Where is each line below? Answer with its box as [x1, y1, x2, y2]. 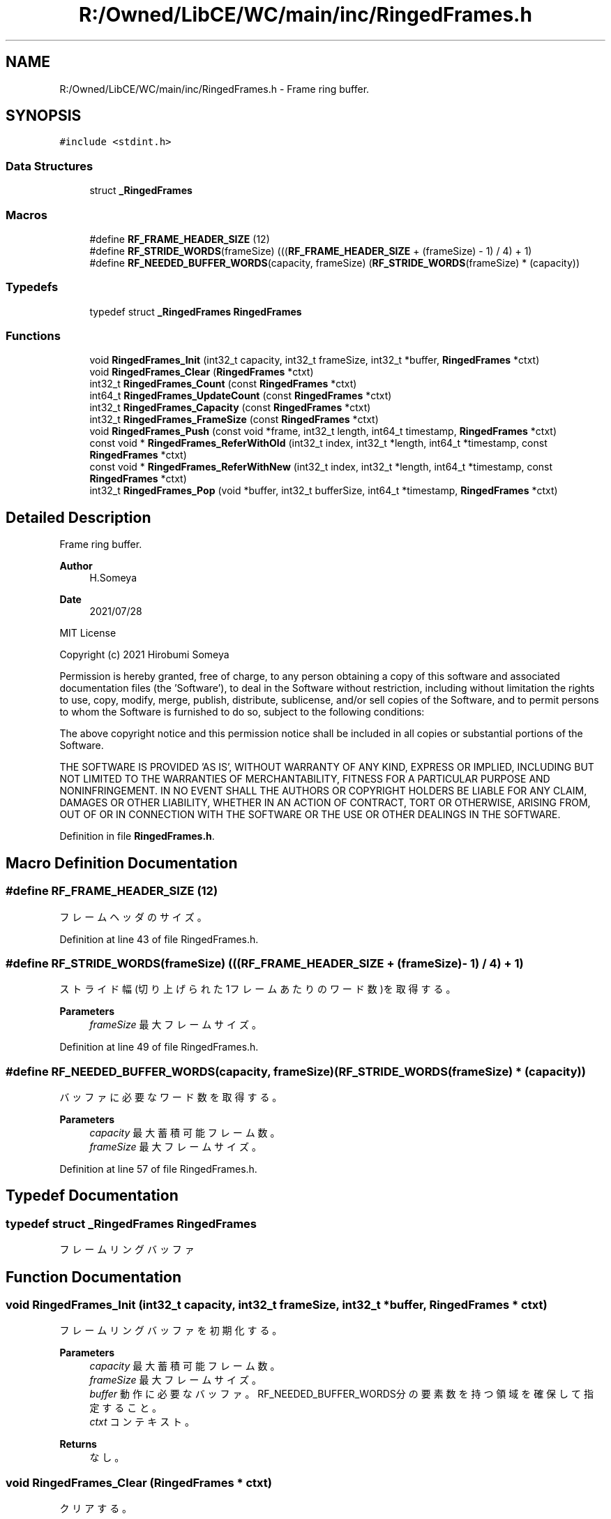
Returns [59, 1438, 97, 1451]
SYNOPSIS [6, 107, 82, 125]
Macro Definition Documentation [6, 854, 238, 872]
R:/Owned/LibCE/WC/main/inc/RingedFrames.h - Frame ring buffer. [59, 82, 370, 95]
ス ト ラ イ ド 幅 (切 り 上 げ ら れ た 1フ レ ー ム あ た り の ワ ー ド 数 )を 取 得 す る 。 [59, 983, 456, 995]
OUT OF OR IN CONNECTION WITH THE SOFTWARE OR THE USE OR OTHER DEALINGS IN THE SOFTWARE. [59, 808, 561, 821]
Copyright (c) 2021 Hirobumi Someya [59, 649, 229, 661]
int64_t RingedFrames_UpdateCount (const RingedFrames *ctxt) [89, 390, 392, 402]
